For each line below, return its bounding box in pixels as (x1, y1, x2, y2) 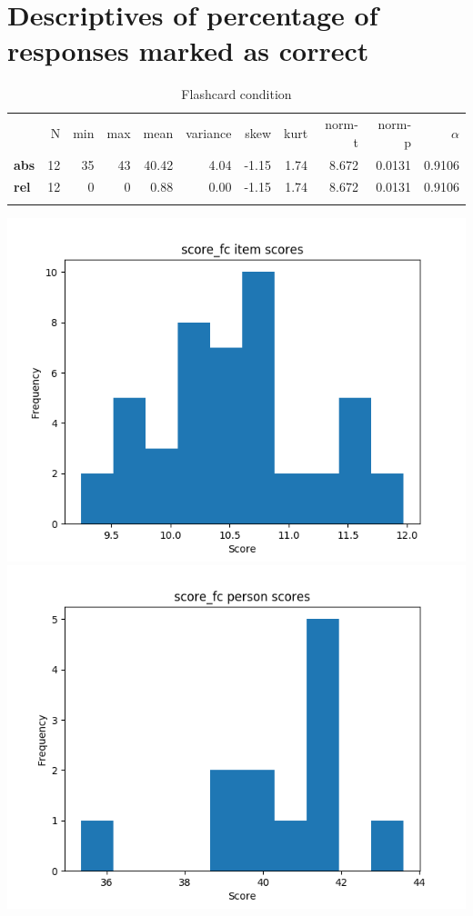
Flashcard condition (181, 85, 292, 104)
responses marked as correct (7, 32, 369, 69)
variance (186, 123, 232, 142)
